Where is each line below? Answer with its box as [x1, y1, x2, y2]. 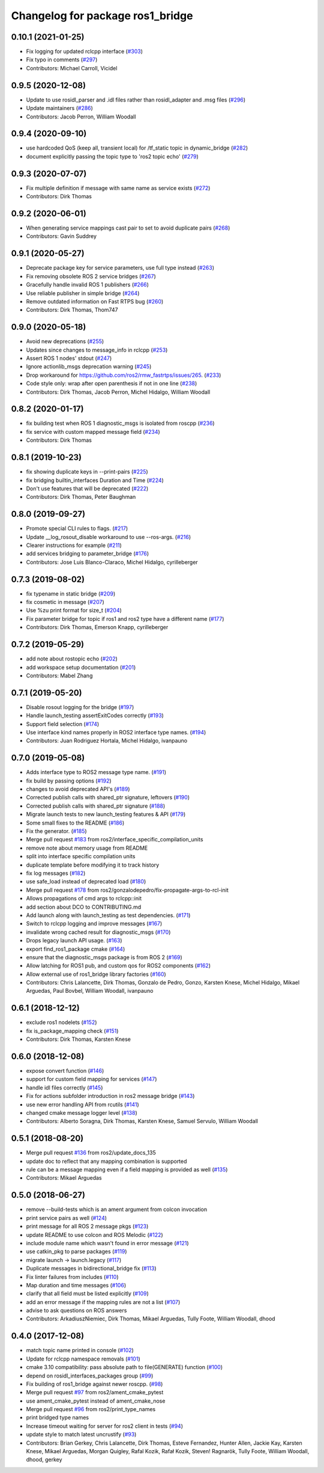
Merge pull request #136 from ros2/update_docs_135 [26, 1149, 156, 1156]
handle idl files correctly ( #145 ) [26, 1084, 103, 1091]
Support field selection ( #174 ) [26, 720, 100, 727]
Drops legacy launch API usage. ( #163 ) [26, 937, 122, 944]
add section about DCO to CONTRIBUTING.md [26, 903, 141, 910]
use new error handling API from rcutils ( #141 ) [26, 1100, 139, 1108]
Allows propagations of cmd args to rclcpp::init [26, 895, 142, 902]
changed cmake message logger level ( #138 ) [26, 1109, 137, 1116]
